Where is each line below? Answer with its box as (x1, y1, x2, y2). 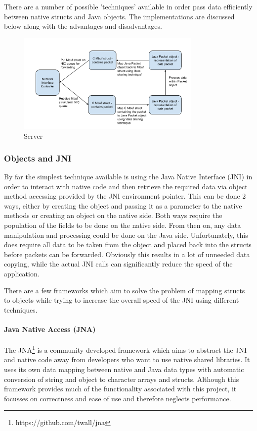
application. (4, 268, 40, 278)
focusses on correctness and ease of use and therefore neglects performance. (4, 393, 231, 403)
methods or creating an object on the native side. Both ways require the (4, 210, 222, 220)
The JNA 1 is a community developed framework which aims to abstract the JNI (4, 343, 247, 355)
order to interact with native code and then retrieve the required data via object (4, 181, 248, 191)
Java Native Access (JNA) (4, 323, 96, 334)
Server (24, 131, 43, 141)
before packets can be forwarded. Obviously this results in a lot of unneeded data (4, 249, 250, 259)
